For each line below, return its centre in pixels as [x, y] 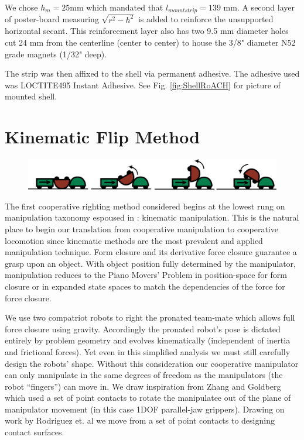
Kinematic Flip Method [103, 137]
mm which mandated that [117, 7]
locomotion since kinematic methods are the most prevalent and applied [134, 240]
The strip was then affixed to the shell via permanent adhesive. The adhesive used [152, 73]
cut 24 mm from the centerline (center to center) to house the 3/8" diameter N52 [150, 42]
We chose [21, 7]
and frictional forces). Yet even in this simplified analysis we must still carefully [148, 351]
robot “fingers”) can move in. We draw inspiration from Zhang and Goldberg [143, 386]
